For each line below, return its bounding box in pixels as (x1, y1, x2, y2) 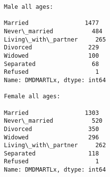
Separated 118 (4, 150, 99, 157)
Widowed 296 (4, 133, 99, 141)
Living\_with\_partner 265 (4, 36, 106, 43)
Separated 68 (4, 60, 99, 67)
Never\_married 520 (4, 117, 103, 125)
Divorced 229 (4, 44, 99, 51)
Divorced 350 (4, 125, 99, 133)
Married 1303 (4, 109, 99, 116)
